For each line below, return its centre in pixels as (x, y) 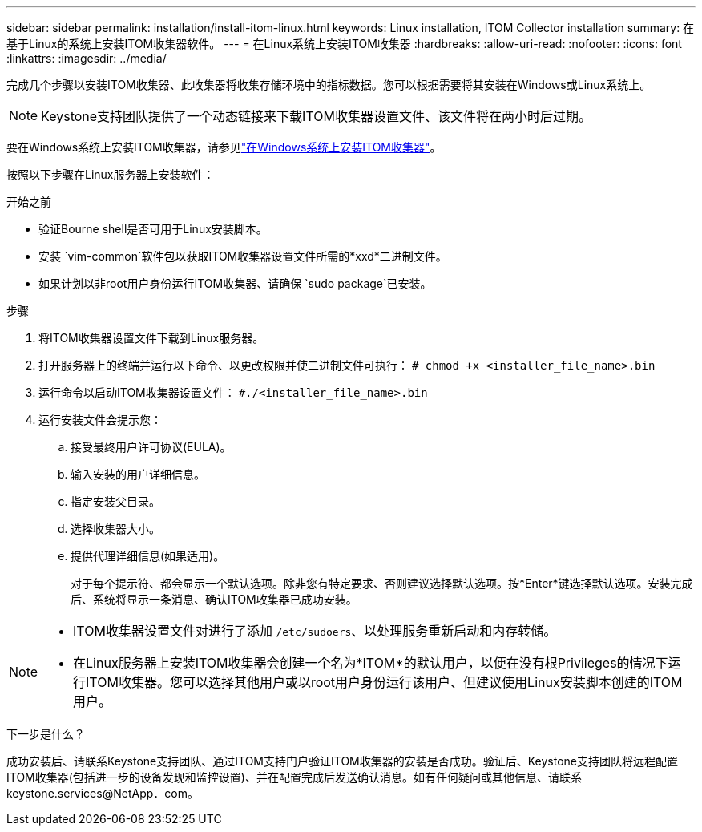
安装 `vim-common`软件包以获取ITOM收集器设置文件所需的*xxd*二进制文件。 (243, 256)
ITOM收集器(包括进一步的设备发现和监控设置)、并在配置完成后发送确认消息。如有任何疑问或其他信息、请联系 (294, 777)
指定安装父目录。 (115, 501)
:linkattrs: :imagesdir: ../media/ (87, 58)
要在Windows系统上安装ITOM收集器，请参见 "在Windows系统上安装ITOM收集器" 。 (224, 147)
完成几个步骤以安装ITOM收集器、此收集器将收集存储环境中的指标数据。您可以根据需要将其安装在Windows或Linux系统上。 (329, 85)
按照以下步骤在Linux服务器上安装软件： (111, 174)
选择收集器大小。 (115, 529)
